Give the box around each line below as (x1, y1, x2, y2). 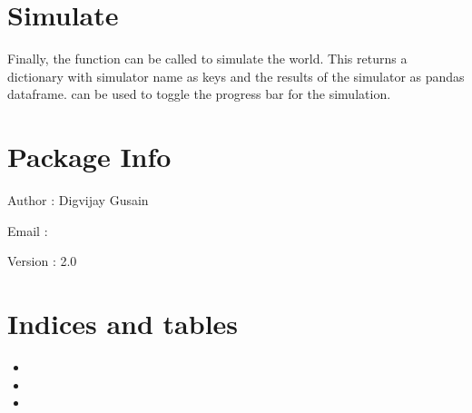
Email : (7, 221, 48, 240)
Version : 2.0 (7, 251, 77, 270)
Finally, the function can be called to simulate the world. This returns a (7, 49, 408, 68)
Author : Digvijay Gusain (7, 191, 149, 210)
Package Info (7, 138, 172, 175)
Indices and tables (7, 305, 239, 341)
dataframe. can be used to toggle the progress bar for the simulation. (7, 84, 391, 103)
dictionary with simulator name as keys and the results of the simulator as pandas (7, 66, 465, 85)
